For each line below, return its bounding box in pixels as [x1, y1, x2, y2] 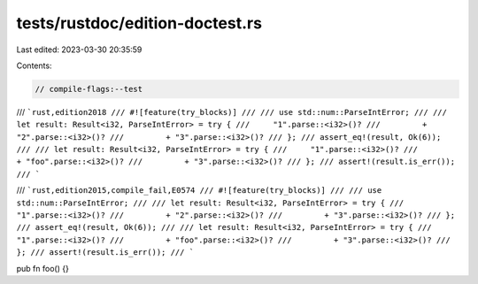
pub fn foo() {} [16, 263, 70, 273]
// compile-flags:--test [35, 84, 143, 94]
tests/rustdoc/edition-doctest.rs [16, 13, 263, 33]
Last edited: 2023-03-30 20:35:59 [16, 44, 143, 55]
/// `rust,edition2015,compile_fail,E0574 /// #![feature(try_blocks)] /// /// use [16, 185, 382, 196]
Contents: [16, 60, 52, 71]
